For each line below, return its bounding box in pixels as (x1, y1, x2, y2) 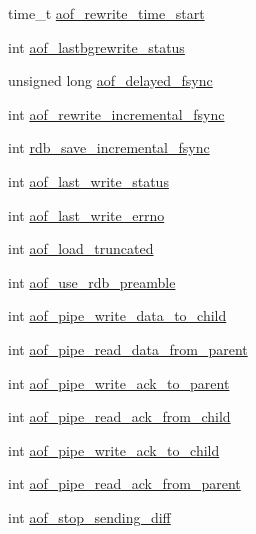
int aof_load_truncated (8, 238, 154, 259)
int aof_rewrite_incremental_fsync (8, 103, 225, 124)
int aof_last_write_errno (8, 204, 165, 225)
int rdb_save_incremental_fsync (8, 137, 210, 158)
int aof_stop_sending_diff (8, 506, 171, 527)
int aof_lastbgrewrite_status (8, 36, 185, 57)
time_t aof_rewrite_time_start (8, 3, 205, 23)
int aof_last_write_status (8, 170, 169, 191)
